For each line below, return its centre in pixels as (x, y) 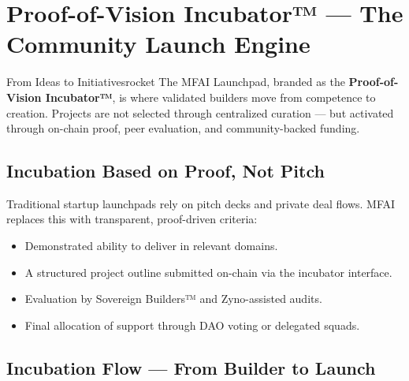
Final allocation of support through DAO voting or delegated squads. (192, 325)
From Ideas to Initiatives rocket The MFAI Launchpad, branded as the (176, 82)
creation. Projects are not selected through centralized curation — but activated (200, 112)
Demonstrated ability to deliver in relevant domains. (151, 246)
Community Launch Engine (158, 44)
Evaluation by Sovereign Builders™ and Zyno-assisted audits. (173, 299)
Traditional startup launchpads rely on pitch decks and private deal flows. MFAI (201, 203)
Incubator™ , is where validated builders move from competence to (210, 97)
